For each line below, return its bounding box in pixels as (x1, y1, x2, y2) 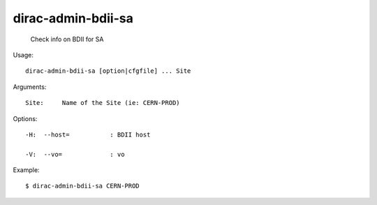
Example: (13, 166, 40, 174)
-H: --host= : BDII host (25, 130, 151, 139)
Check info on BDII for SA (30, 35, 104, 43)
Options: (13, 114, 38, 122)
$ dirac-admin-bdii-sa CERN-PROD (25, 182, 140, 190)
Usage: (13, 50, 34, 59)
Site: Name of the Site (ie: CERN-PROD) (25, 99, 181, 107)
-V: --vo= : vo (25, 150, 125, 158)
